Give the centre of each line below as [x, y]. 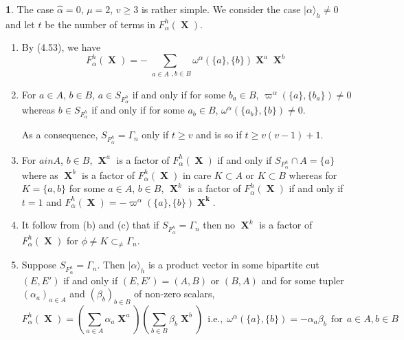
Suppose [39, 265]
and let [20, 24]
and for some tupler [303, 280]
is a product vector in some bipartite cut [234, 265]
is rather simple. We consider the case [221, 9]
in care [197, 174]
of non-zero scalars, [175, 294]
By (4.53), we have [61, 47]
